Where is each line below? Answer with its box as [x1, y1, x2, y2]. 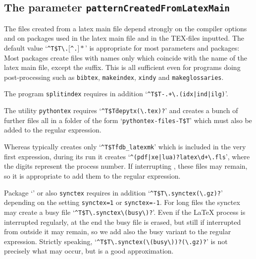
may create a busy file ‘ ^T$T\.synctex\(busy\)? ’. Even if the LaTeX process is [4, 206, 246, 217]
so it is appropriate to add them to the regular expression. [4, 170, 181, 181]
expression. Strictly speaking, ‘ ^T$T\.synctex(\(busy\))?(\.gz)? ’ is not [4, 236, 228, 246]
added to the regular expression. [4, 125, 102, 135]
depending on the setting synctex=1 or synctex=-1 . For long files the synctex [4, 197, 240, 207]
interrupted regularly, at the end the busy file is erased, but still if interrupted [4, 216, 241, 227]
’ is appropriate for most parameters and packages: [85, 42, 240, 53]
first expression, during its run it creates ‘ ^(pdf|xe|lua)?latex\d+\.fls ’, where [4, 151, 250, 161]
